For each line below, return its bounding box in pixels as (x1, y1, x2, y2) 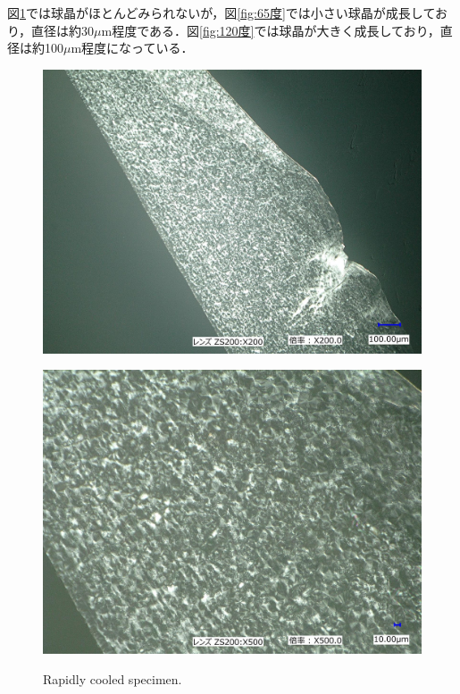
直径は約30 (31, 21, 95, 39)
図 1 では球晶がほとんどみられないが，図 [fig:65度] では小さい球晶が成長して (7, 4, 435, 21)
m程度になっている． (71, 38, 194, 57)
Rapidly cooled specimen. (43, 669, 182, 688)
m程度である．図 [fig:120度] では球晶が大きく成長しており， (101, 21, 440, 39)
